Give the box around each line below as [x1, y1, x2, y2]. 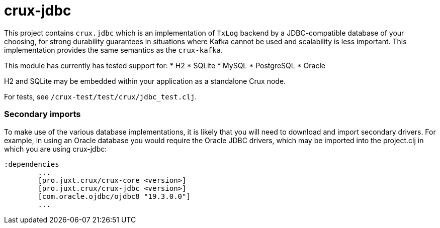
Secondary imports [4, 109, 81, 120]
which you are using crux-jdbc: [4, 144, 107, 153]
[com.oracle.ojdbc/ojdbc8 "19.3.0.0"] [38, 192, 191, 200]
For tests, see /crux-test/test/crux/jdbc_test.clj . [4, 92, 197, 101]
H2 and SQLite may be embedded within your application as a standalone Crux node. [4, 76, 286, 85]
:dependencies [4, 160, 59, 168]
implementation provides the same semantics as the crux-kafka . [4, 45, 223, 54]
